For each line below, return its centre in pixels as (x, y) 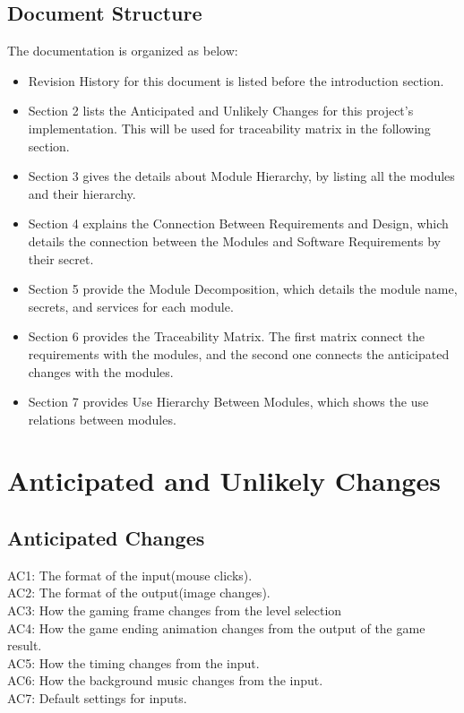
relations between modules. (102, 419)
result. (25, 645)
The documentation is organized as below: (123, 51)
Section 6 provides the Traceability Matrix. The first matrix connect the (226, 336)
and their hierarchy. (82, 193)
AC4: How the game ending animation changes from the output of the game (216, 627)
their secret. (61, 258)
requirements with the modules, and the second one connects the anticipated (239, 353)
